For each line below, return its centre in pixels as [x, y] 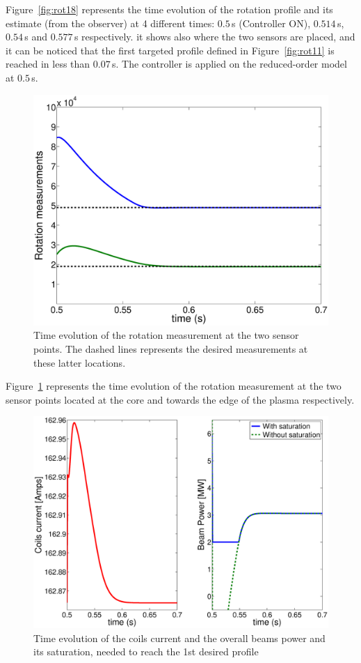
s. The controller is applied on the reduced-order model [230, 64]
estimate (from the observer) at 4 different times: [110, 23]
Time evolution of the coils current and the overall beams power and [179, 638]
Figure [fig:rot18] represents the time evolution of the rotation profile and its [169, 9]
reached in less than [48, 64]
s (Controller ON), [271, 23]
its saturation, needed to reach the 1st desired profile [146, 651]
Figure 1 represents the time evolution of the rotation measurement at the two [174, 386]
